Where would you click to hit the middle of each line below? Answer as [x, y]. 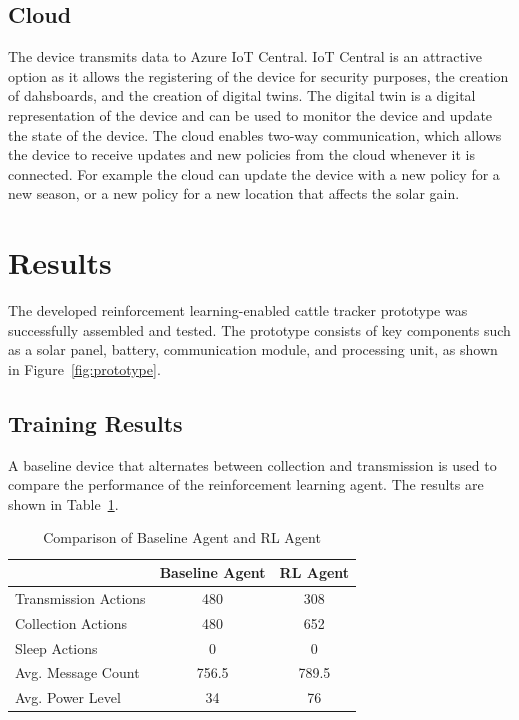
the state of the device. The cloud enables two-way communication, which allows [255, 134]
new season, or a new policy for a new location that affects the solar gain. [234, 193]
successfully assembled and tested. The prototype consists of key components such [259, 329]
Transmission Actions [80, 597]
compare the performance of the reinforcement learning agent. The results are [246, 484]
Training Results [95, 422]
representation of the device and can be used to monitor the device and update [250, 114]
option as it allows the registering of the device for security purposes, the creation [258, 75]
